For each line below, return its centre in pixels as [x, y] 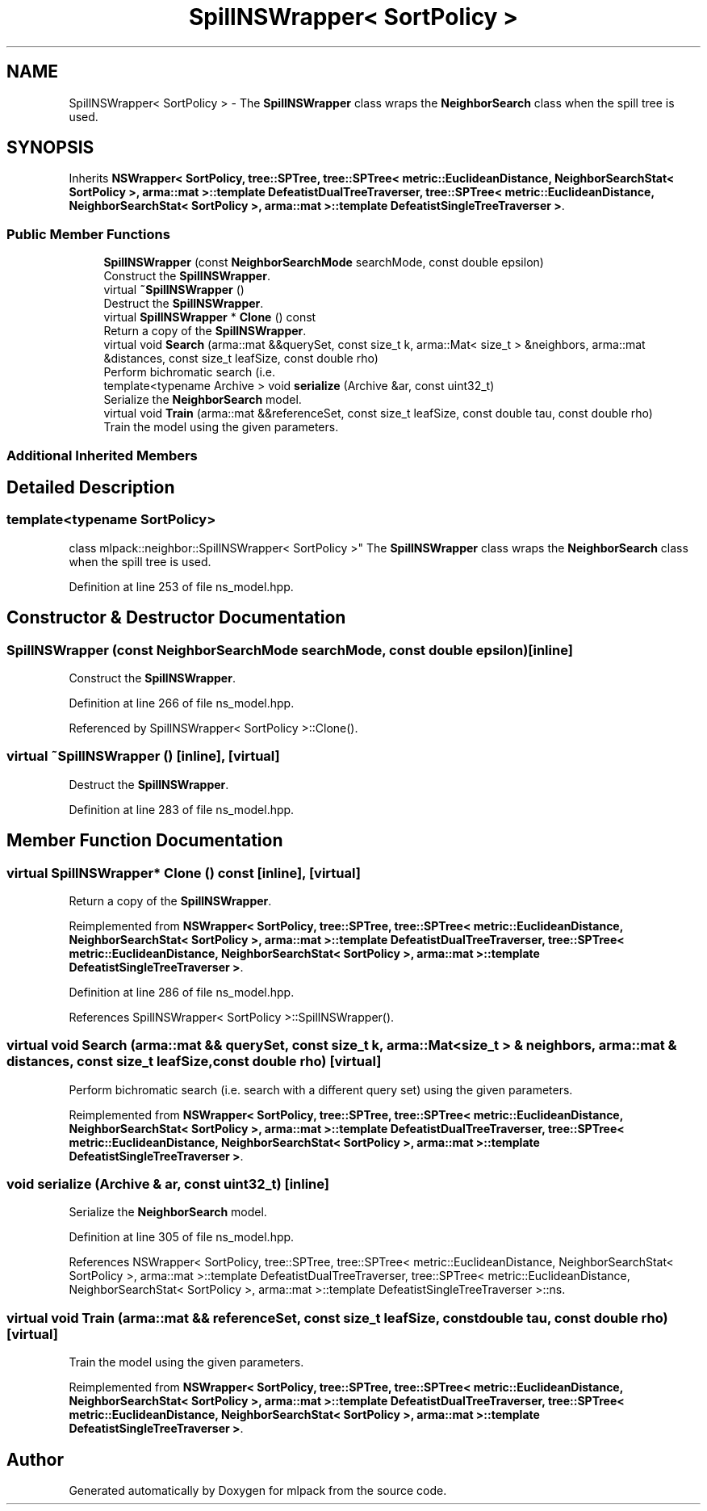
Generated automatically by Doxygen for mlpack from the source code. [258, 1491]
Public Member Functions [88, 234]
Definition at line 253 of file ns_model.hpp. [181, 586]
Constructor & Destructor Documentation [176, 618]
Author [35, 1459]
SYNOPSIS [50, 148]
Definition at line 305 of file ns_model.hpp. [182, 1237]
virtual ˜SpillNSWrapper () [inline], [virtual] [143, 756]
